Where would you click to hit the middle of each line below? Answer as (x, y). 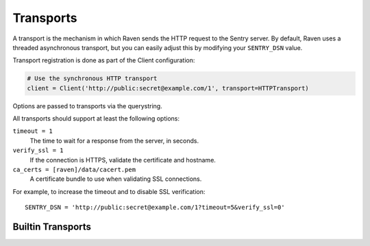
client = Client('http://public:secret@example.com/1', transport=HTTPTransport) (168, 88)
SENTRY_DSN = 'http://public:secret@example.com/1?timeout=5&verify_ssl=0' (155, 208)
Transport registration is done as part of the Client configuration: (104, 60)
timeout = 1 (33, 131)
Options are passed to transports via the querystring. (87, 106)
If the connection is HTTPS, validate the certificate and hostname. (123, 160)
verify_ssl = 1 (38, 150)
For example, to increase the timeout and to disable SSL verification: (109, 191)
